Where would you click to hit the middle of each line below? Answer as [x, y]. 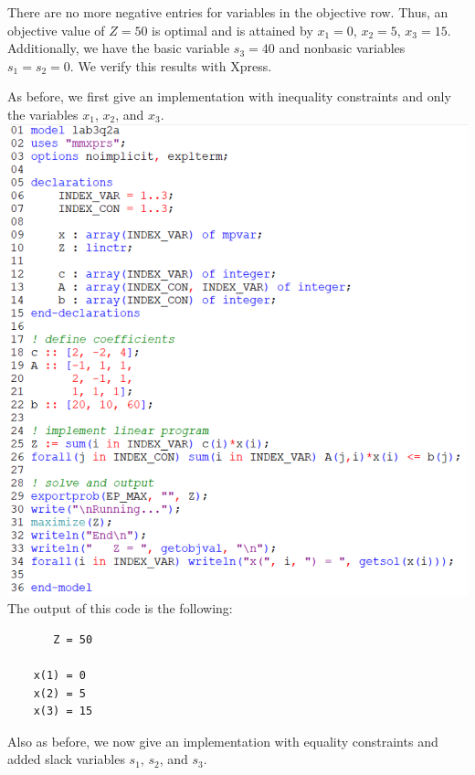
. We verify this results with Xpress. [171, 65]
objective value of [56, 30]
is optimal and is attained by [232, 30]
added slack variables [66, 759]
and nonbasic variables [342, 48]
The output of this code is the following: [120, 608]
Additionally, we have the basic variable [119, 48]
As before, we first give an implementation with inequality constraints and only [229, 96]
